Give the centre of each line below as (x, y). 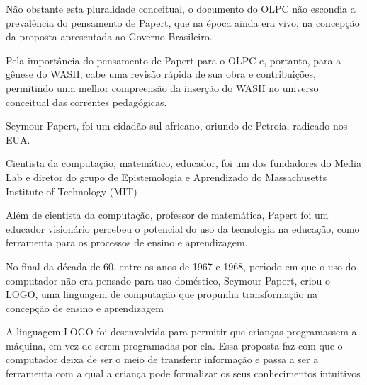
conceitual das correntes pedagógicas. (86, 102)
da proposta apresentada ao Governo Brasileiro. (109, 36)
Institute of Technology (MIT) (72, 191)
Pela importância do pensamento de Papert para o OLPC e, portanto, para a (174, 60)
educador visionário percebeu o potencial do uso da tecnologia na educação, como (183, 228)
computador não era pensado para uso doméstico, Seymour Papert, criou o (168, 280)
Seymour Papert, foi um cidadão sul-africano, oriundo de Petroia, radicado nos (177, 126)
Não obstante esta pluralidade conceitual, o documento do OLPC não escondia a (181, 8)
